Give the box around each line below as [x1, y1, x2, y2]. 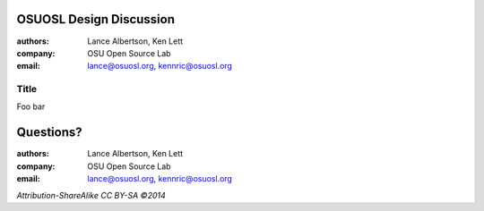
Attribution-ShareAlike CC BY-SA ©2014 [16, 190, 166, 200]
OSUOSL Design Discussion [16, 12, 175, 27]
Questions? [16, 125, 82, 140]
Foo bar [16, 101, 46, 112]
